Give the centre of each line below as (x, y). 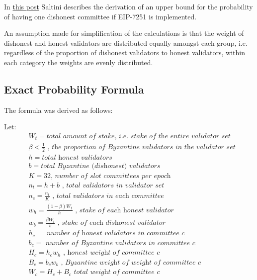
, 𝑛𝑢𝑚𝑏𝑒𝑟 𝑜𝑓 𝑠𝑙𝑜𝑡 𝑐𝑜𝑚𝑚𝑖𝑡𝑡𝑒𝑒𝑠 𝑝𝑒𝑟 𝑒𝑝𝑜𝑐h (111, 176)
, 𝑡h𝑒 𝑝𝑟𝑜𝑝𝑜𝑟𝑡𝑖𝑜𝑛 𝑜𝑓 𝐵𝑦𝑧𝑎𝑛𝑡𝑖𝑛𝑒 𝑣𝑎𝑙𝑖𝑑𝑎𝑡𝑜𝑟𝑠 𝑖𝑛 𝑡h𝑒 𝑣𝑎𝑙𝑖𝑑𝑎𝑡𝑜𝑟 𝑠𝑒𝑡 (141, 147)
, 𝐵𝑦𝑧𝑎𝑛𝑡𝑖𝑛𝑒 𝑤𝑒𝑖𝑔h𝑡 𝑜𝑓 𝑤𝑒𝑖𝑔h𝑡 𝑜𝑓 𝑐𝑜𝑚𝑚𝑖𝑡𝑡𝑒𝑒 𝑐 (131, 262)
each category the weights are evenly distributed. (79, 62)
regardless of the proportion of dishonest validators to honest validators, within (125, 52)
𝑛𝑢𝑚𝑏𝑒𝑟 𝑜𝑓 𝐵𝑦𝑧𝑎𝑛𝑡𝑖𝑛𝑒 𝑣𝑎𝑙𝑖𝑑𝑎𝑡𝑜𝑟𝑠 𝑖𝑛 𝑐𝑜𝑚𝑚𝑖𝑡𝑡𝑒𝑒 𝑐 (120, 243)
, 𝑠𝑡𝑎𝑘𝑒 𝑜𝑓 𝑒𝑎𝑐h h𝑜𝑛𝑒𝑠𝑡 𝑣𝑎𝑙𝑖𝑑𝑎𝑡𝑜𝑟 (125, 210)
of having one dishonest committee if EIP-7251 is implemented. (100, 16)
